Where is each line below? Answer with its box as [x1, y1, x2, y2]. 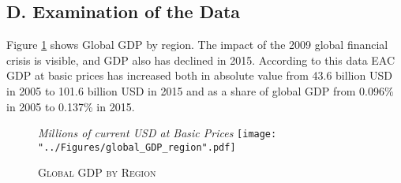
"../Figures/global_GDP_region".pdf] [38, 141, 236, 153]
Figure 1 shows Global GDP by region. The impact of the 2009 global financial [6, 36, 388, 53]
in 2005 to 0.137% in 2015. [6, 98, 135, 114]
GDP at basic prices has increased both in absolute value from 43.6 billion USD [6, 67, 392, 84]
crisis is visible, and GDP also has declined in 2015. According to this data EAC [6, 51, 395, 68]
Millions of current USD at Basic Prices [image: [38, 125, 277, 141]
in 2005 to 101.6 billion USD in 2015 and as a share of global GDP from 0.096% [6, 82, 394, 99]
